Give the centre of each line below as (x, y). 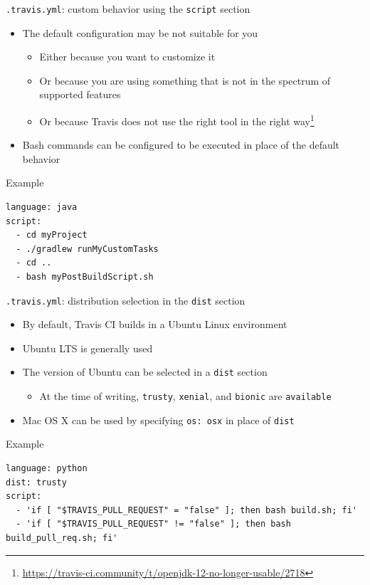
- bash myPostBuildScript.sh (85, 277)
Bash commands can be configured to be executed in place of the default (181, 145)
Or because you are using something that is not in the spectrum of (185, 80)
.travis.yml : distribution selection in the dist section (126, 300)
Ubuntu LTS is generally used (88, 348)
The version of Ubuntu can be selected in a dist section (145, 372)
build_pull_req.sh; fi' (62, 538)
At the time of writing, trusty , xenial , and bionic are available (185, 396)
